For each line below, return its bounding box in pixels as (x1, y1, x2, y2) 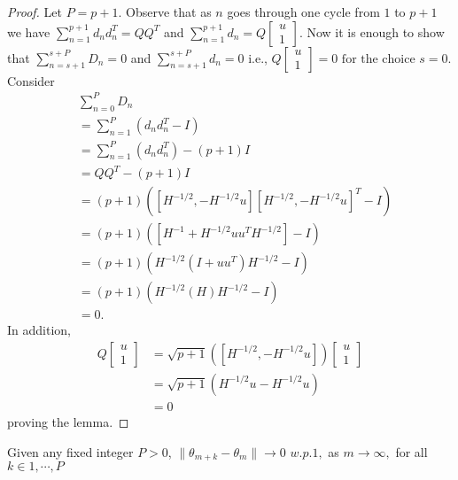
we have (7, 22, 50, 41)
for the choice (341, 52, 415, 66)
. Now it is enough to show (299, 22, 445, 41)
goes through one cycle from (227, 3, 380, 20)
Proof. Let (7, 3, 62, 20)
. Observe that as (118, 3, 212, 20)
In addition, (7, 321, 71, 339)
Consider (7, 71, 55, 89)
